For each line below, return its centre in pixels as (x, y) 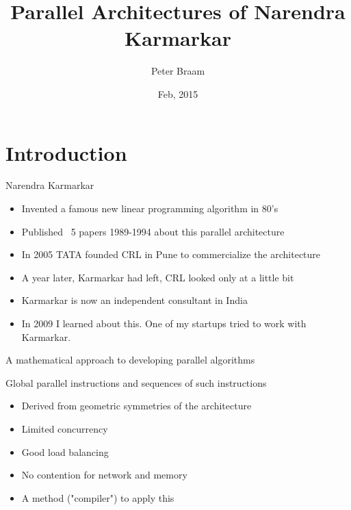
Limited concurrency (65, 428)
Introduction (66, 152)
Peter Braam (178, 71)
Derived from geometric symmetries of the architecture (136, 406)
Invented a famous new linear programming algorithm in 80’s (150, 208)
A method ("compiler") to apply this (98, 497)
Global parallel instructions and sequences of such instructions (136, 382)
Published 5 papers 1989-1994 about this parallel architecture (153, 231)
